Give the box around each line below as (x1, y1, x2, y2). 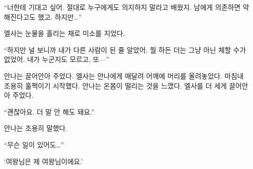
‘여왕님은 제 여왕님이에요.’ (4, 156, 83, 166)
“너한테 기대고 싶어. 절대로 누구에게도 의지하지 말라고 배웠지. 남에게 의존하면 (4, 2, 241, 12)
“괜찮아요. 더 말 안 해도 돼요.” (4, 106, 95, 116)
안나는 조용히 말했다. (4, 123, 68, 133)
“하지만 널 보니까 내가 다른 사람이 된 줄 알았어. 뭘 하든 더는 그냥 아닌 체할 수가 (4, 44, 246, 55)
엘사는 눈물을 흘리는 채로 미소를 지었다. (4, 28, 125, 38)
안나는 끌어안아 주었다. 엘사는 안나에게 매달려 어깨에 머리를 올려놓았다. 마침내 (4, 70, 244, 81)
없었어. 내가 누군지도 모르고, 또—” (4, 54, 110, 64)
